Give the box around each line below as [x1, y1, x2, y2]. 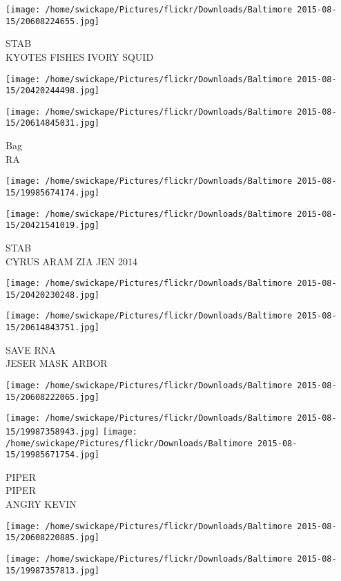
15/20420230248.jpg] [6, 289, 100, 300]
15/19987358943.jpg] [6, 426, 100, 437]
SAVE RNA [6, 342, 56, 356]
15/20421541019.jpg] [6, 220, 100, 231]
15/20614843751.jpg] [6, 323, 100, 333]
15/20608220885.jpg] [6, 533, 100, 543]
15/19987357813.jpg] [6, 565, 100, 575]
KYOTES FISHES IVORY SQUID [6, 49, 154, 64]
